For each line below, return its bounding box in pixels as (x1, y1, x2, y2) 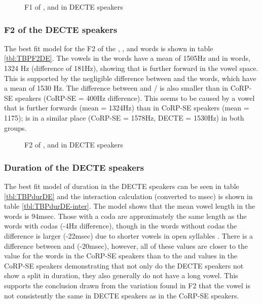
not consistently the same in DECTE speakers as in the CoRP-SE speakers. (4, 290, 239, 300)
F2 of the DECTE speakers (4, 23, 118, 35)
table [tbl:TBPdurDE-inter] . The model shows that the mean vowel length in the (4, 201, 255, 211)
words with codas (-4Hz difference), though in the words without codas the (4, 220, 237, 231)
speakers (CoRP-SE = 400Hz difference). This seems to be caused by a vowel (15, 92, 255, 103)
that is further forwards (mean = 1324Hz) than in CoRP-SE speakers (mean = (4, 102, 249, 113)
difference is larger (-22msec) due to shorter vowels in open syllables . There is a (4, 230, 253, 241)
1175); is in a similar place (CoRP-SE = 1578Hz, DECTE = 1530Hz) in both (4, 112, 244, 123)
